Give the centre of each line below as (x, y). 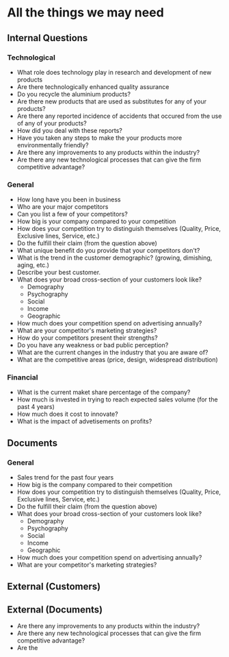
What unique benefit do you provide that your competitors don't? (108, 251)
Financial (23, 377)
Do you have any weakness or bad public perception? (93, 345)
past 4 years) (36, 407)
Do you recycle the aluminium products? (74, 94)
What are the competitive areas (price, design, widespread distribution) (118, 360)
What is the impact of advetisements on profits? (84, 421)
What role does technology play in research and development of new (114, 72)
